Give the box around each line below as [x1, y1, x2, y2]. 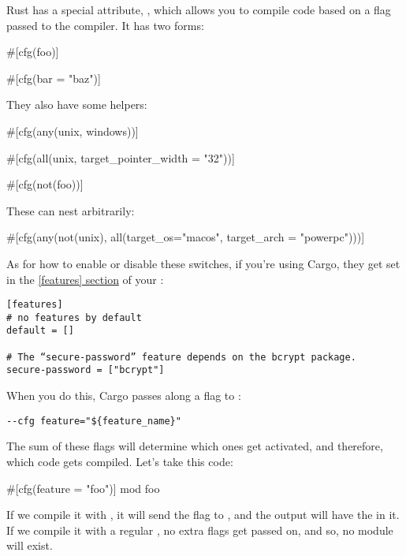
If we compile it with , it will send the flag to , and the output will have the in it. [6, 506, 400, 523]
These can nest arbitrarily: [6, 202, 135, 218]
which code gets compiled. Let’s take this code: [6, 453, 233, 469]
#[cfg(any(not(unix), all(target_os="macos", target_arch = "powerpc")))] [6, 229, 365, 245]
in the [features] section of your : [6, 271, 164, 287]
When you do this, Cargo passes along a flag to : [6, 387, 241, 404]
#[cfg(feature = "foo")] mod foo [6, 480, 160, 496]
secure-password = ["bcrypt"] [6, 364, 165, 376]
